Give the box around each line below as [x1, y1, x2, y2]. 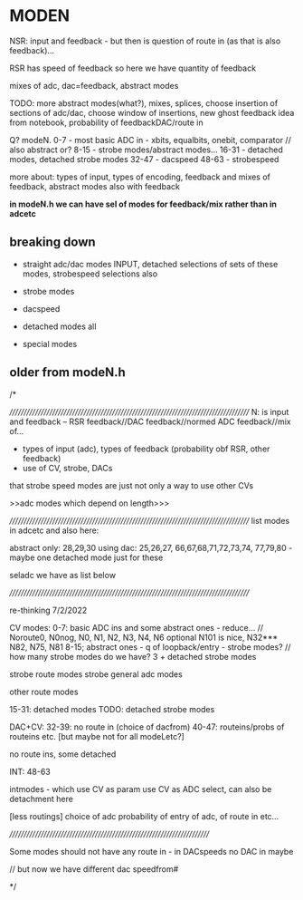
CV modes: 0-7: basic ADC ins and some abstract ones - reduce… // [9, 622, 264, 633]
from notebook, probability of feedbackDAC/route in [9, 117, 204, 128]
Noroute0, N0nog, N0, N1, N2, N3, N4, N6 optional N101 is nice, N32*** [9, 632, 279, 643]
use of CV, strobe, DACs [22, 462, 113, 473]
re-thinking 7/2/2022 [9, 605, 88, 615]
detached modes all [22, 321, 97, 332]
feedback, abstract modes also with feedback [9, 180, 181, 191]
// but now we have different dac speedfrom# [9, 863, 179, 875]
